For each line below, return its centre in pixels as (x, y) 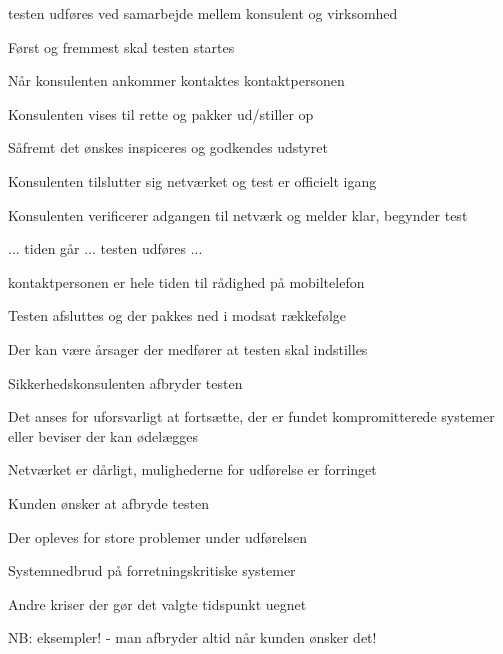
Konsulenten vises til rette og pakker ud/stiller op (161, 113)
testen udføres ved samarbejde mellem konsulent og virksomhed (203, 13)
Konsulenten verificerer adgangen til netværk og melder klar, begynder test (238, 214)
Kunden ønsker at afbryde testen (108, 502)
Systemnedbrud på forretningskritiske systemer (152, 570)
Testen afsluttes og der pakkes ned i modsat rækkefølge (177, 315)
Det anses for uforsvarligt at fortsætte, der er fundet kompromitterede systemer (251, 416)
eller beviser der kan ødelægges (103, 435)
